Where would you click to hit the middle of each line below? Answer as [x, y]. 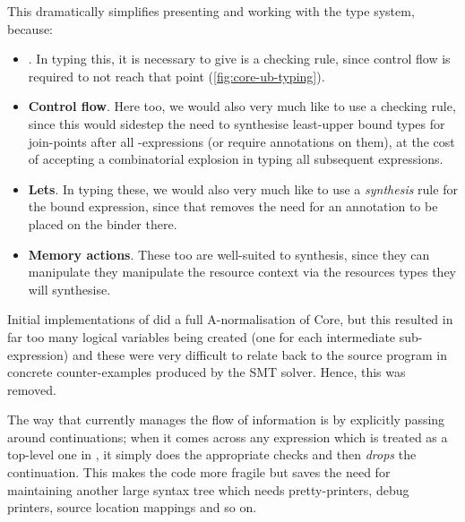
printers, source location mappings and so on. [132, 507]
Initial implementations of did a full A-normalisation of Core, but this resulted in [230, 319]
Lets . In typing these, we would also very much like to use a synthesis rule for [243, 188]
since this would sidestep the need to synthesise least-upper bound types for [237, 123]
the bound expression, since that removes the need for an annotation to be [233, 206]
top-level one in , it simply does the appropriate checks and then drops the [212, 454]
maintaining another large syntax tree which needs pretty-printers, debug [208, 489]
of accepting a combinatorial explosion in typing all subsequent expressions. [236, 159]
